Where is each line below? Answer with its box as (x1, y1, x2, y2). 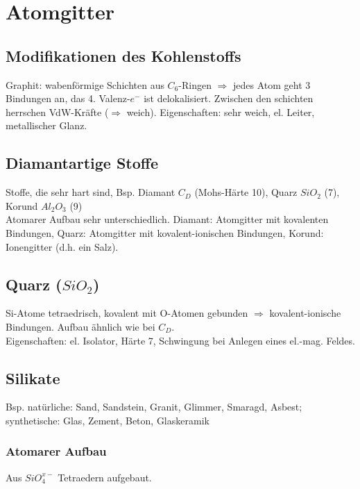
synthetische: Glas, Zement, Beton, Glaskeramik (6, 413, 209, 427)
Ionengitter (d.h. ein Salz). (6, 239, 119, 254)
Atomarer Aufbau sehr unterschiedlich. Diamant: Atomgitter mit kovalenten (6, 212, 329, 226)
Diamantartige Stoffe (6, 152, 158, 174)
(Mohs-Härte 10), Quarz (194, 185, 298, 199)
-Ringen (178, 77, 212, 92)
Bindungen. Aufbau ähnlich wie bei (6, 319, 155, 333)
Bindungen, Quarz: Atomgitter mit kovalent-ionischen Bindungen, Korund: (6, 225, 324, 240)
